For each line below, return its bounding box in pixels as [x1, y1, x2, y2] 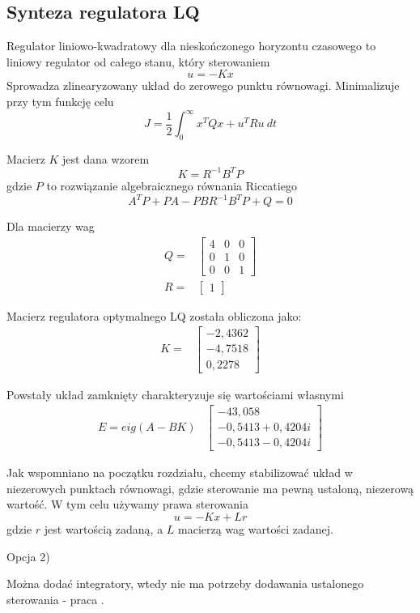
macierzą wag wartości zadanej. [178, 521, 333, 538]
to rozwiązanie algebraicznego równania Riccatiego [46, 177, 297, 194]
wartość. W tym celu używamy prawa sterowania [6, 496, 248, 513]
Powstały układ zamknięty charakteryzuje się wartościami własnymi [6, 385, 344, 402]
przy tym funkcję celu [6, 92, 114, 109]
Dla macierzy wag [6, 218, 95, 235]
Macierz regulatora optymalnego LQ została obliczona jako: [6, 307, 302, 324]
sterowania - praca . [6, 590, 104, 607]
